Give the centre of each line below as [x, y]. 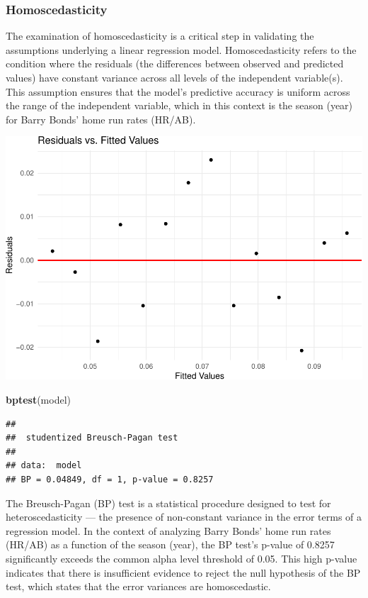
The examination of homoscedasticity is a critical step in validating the [160, 36]
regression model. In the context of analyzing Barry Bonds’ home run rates [168, 530]
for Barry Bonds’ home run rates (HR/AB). [101, 119]
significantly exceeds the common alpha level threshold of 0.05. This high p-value [182, 558]
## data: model [44, 466]
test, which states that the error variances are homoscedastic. [138, 586]
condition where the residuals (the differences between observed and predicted [175, 63]
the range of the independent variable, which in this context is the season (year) [179, 105]
